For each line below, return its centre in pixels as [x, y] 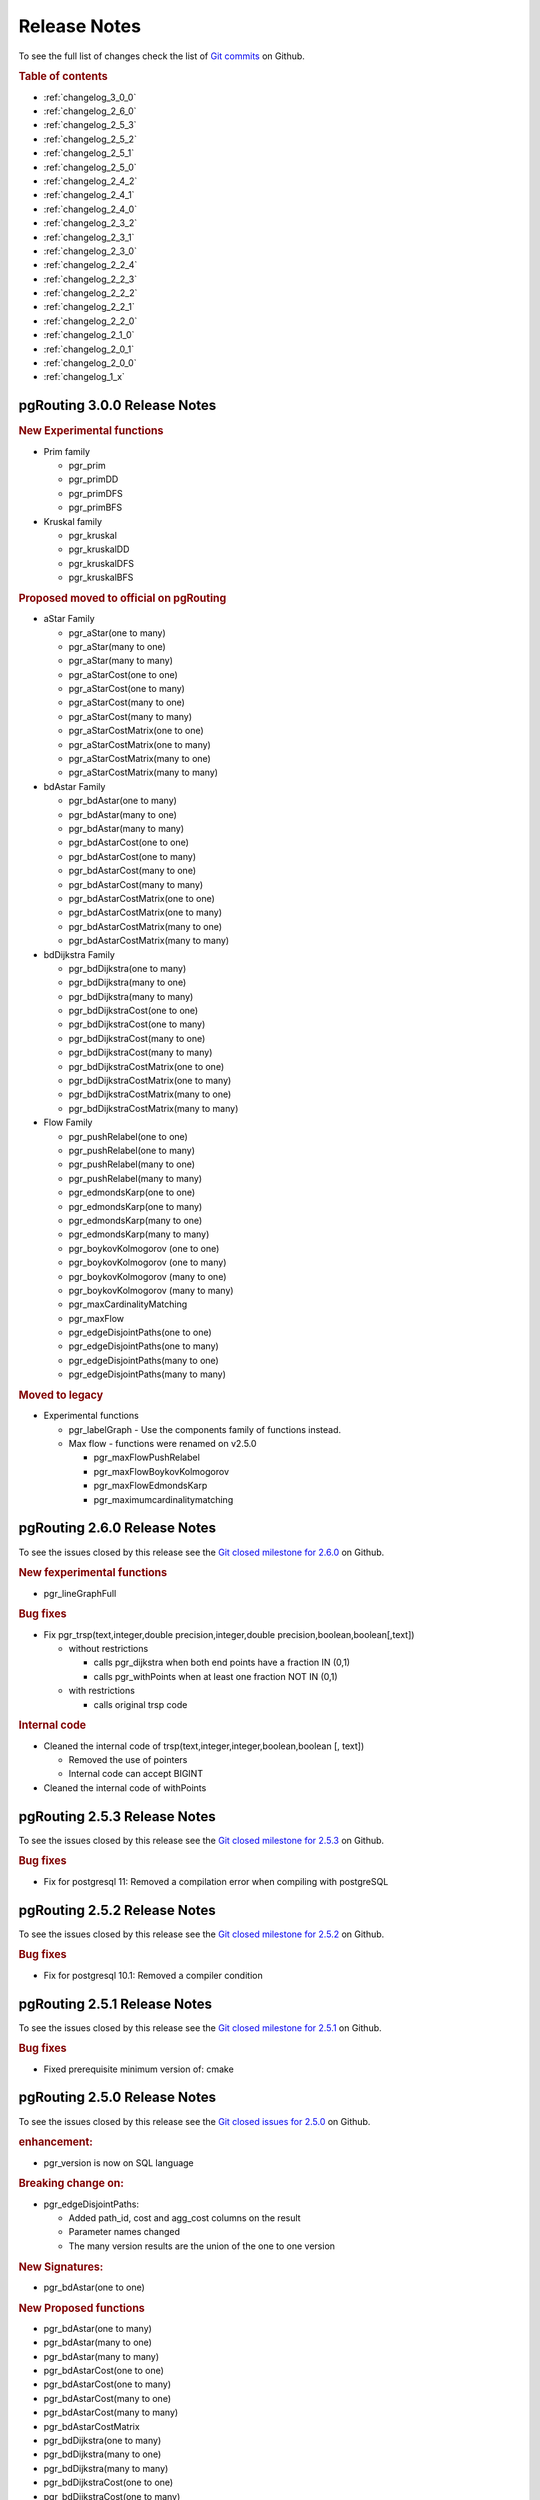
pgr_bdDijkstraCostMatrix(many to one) [150, 1094]
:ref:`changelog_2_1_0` [89, 335]
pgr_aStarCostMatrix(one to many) [140, 744]
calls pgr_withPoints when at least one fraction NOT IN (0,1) [216, 1676]
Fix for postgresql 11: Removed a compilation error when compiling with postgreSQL [216, 1881]
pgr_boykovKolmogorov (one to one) [144, 1248]
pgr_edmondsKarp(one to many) [135, 1206]
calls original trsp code [140, 1704]
